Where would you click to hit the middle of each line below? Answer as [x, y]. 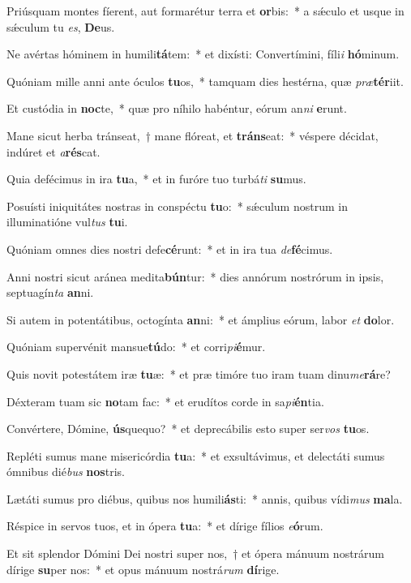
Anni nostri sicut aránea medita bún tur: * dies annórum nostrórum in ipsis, [195, 276]
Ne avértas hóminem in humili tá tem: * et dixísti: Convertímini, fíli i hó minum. [203, 54]
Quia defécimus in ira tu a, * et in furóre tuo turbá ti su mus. [156, 179]
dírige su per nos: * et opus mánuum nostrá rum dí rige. [143, 569]
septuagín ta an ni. [50, 292]
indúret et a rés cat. [54, 151]
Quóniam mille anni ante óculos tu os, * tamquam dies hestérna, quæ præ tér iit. [205, 81]
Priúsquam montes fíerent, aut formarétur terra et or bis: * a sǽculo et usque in [205, 11]
